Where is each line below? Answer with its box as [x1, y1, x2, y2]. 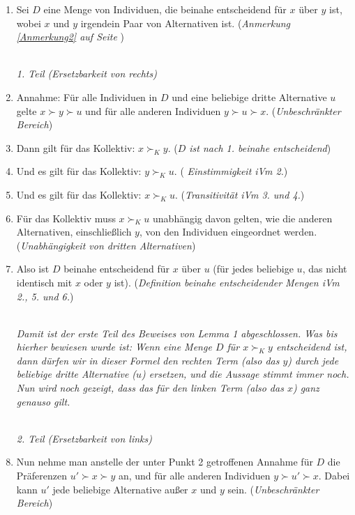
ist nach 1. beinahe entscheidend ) [189, 140, 331, 155]
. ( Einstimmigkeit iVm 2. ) [174, 164, 288, 178]
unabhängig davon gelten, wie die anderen [153, 210, 333, 225]
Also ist [16, 261, 50, 276]
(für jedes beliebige [213, 261, 294, 276]
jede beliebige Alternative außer [52, 482, 188, 496]
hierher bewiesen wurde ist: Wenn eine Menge [16, 339, 212, 354]
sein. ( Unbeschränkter [227, 482, 319, 496]
